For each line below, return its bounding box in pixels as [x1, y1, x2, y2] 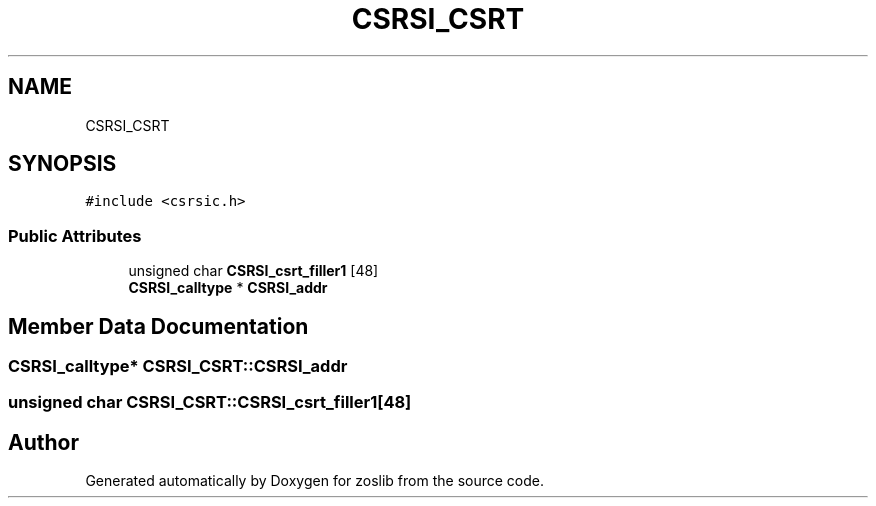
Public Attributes [8, 225, 142, 246]
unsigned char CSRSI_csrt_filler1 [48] [128, 262, 379, 280]
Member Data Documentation [8, 313, 309, 339]
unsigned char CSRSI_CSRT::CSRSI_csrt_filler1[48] [8, 392, 412, 413]
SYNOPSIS [8, 151, 117, 177]
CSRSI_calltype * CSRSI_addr [128, 279, 328, 297]
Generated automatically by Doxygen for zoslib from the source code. [85, 472, 544, 490]
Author [8, 429, 79, 455]
